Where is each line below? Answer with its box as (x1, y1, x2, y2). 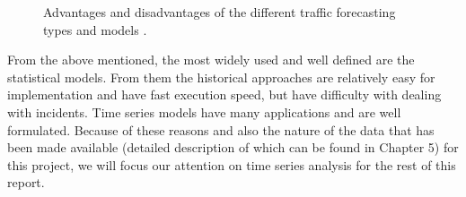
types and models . (43, 20, 147, 39)
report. (7, 173, 45, 192)
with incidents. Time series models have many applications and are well (7, 102, 401, 121)
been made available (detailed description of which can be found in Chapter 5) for (7, 138, 459, 157)
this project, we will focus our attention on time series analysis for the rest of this (7, 155, 456, 174)
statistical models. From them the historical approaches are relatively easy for (7, 67, 435, 86)
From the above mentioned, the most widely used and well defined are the (7, 50, 415, 69)
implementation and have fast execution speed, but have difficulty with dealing (7, 85, 442, 104)
